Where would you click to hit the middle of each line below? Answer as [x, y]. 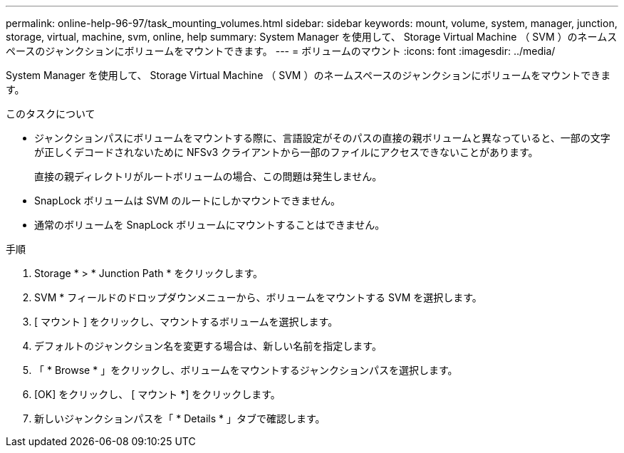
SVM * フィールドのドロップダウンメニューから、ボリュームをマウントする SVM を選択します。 [258, 297]
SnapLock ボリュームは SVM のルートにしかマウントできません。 [187, 201]
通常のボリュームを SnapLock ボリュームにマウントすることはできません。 [210, 225]
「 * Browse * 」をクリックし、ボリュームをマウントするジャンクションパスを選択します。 [246, 370]
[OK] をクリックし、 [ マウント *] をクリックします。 [157, 394]
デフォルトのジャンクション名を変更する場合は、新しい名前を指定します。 [208, 346]
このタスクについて [51, 114]
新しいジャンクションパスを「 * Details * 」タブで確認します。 [180, 418]
